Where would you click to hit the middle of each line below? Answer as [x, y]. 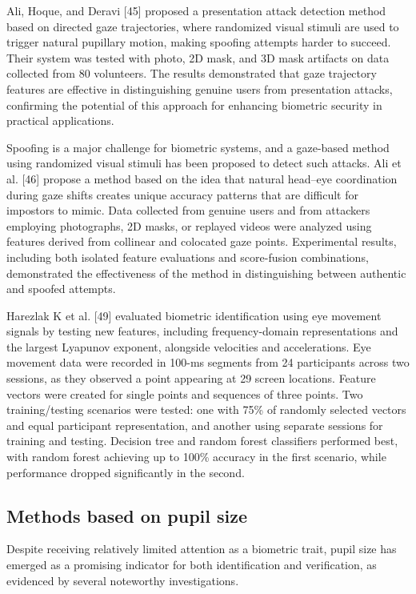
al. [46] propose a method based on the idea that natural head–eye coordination [202, 178]
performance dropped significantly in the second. [126, 472]
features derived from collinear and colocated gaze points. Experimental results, [202, 241]
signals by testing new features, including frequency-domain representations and [202, 331]
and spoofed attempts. [61, 289]
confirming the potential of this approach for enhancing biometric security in [194, 104]
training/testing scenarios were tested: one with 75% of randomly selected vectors [206, 409]
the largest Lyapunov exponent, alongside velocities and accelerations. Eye [189, 346]
